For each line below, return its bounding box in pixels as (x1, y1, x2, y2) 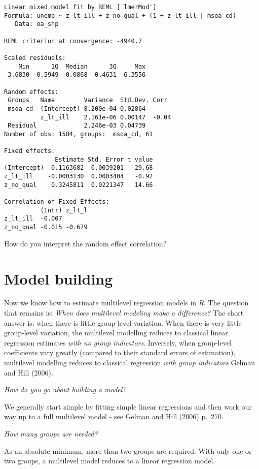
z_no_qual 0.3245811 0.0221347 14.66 (4, 181, 153, 189)
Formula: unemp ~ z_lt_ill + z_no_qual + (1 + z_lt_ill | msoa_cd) (4, 12, 237, 19)
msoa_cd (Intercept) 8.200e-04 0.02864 (8, 105, 146, 112)
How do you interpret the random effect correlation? (4, 238, 167, 248)
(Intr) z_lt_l (40, 206, 88, 214)
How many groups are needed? (4, 428, 98, 439)
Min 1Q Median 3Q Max (18, 62, 146, 70)
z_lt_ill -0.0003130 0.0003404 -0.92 (4, 173, 153, 180)
